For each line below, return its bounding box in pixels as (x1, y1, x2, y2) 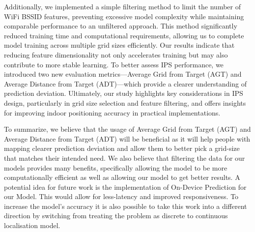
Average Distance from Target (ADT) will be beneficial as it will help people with (4, 133, 251, 144)
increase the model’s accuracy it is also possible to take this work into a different (4, 201, 247, 211)
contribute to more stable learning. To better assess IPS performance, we (4, 59, 224, 69)
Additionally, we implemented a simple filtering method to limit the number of (4, 1, 241, 11)
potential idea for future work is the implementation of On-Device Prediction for (4, 181, 247, 192)
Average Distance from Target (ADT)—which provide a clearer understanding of (4, 78, 247, 88)
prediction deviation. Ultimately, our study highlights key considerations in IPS (4, 88, 243, 98)
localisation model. (4, 220, 60, 231)
